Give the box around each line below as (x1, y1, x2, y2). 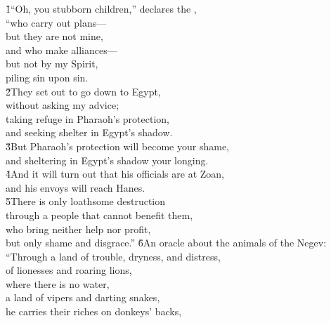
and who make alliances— (6, 42, 117, 57)
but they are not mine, (6, 29, 103, 44)
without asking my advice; (6, 98, 119, 112)
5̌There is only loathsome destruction (6, 194, 166, 209)
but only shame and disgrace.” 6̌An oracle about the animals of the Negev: (6, 235, 327, 250)
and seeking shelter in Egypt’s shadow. (6, 125, 173, 140)
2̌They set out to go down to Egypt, (6, 84, 161, 98)
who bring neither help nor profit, (6, 221, 151, 236)
